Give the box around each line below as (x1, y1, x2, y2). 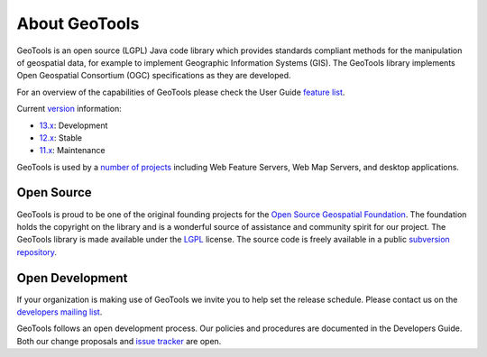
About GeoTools (16, 14, 140, 33)
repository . (16, 246, 58, 257)
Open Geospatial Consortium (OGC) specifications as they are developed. (16, 70, 292, 81)
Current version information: (16, 104, 122, 114)
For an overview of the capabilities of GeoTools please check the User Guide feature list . (16, 87, 345, 97)
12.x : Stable (39, 132, 83, 143)
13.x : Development (39, 120, 108, 131)
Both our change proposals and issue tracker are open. (16, 335, 222, 346)
